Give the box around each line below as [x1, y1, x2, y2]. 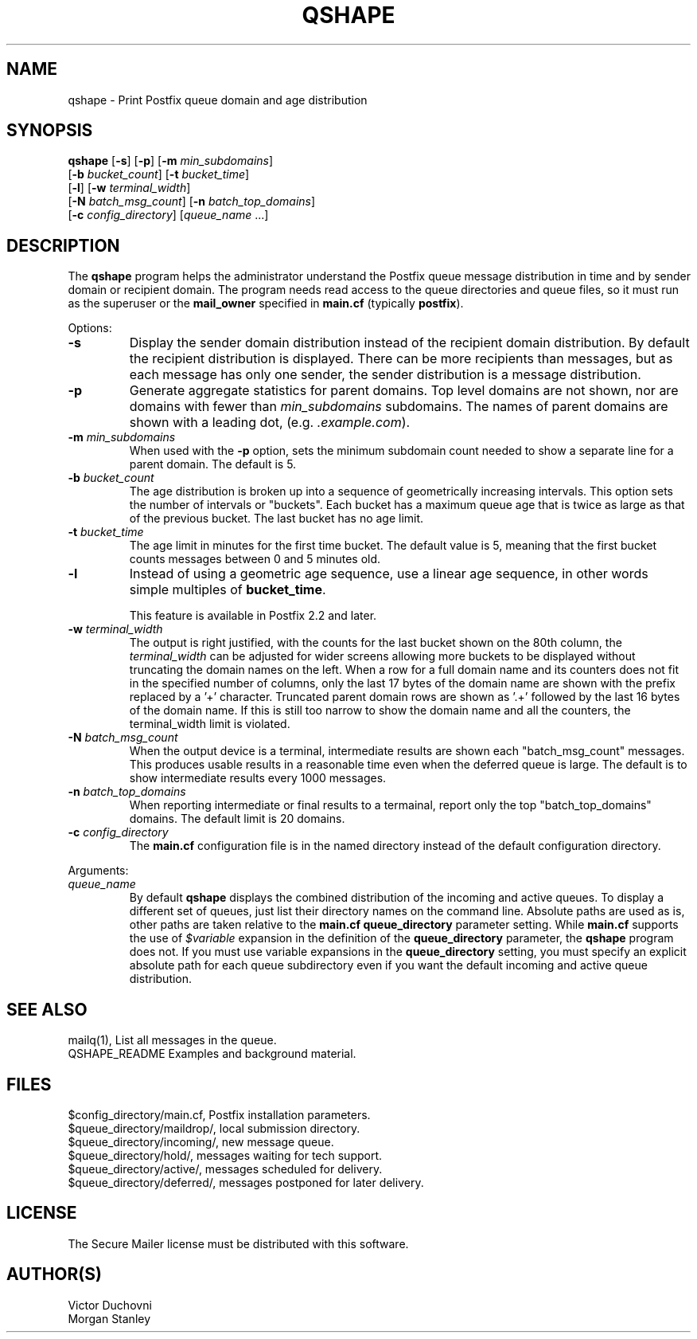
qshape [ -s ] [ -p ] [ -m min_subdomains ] [68, 154, 274, 168]
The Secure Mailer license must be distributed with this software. [68, 1236, 409, 1251]
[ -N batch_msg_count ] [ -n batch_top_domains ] [68, 194, 316, 209]
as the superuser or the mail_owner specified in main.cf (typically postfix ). [68, 296, 464, 311]
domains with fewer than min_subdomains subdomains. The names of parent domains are [129, 398, 668, 415]
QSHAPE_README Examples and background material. [68, 1047, 356, 1061]
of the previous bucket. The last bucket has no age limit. [129, 511, 424, 526]
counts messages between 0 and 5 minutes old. [129, 552, 381, 566]
